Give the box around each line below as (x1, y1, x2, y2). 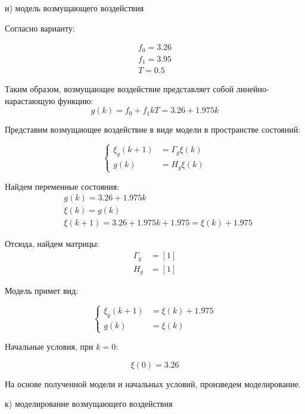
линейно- (236, 83, 269, 95)
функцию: (57, 94, 94, 106)
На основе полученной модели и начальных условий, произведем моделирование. (5, 377, 301, 390)
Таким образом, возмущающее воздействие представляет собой (5, 83, 234, 95)
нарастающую (5, 94, 55, 106)
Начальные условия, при (5, 340, 94, 352)
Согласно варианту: (5, 21, 75, 34)
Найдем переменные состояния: (5, 180, 120, 192)
